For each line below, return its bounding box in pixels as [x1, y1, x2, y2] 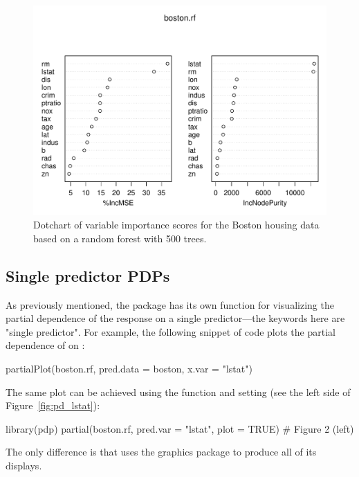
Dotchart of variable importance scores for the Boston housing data [33, 217, 320, 232]
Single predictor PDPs [6, 264, 170, 286]
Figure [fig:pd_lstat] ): [6, 398, 100, 413]
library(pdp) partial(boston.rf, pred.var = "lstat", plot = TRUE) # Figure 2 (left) [6, 421, 354, 435]
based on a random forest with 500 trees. [33, 231, 207, 245]
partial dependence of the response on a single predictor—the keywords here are [6, 311, 345, 325]
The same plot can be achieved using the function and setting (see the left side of [6, 384, 351, 399]
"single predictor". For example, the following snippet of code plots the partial [6, 324, 335, 339]
